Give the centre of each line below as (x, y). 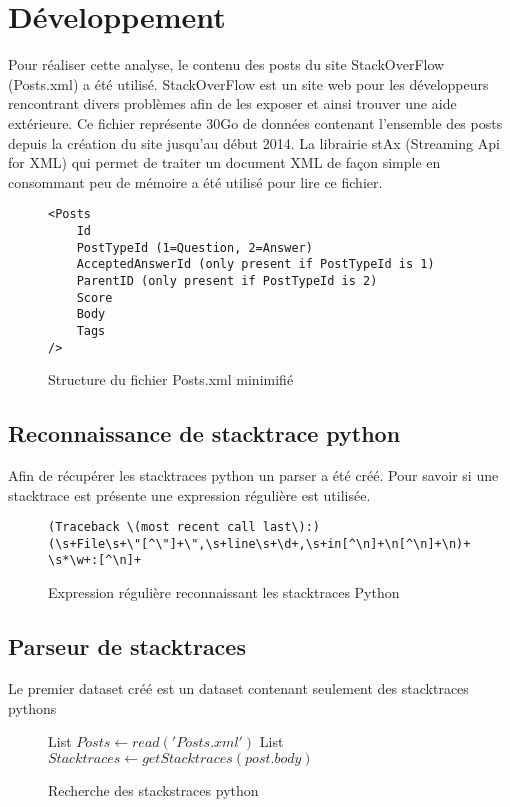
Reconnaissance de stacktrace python (204, 433)
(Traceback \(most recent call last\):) (184, 527)
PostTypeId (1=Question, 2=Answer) (194, 247)
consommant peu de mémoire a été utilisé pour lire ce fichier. (195, 181)
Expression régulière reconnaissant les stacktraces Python (224, 592)
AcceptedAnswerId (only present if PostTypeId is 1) (255, 264)
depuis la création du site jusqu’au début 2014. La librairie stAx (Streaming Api (254, 142)
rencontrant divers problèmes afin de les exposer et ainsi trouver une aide (232, 103)
